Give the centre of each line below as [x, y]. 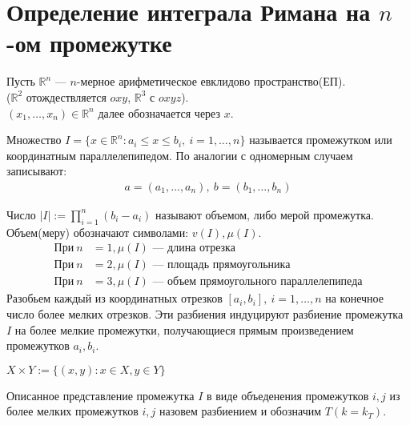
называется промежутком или [321, 140]
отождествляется [66, 96]
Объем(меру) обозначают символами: [98, 232]
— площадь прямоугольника [221, 265]
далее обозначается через [159, 112]
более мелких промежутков [72, 411]
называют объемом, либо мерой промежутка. [265, 214]
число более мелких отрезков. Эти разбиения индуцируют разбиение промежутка [205, 313]
